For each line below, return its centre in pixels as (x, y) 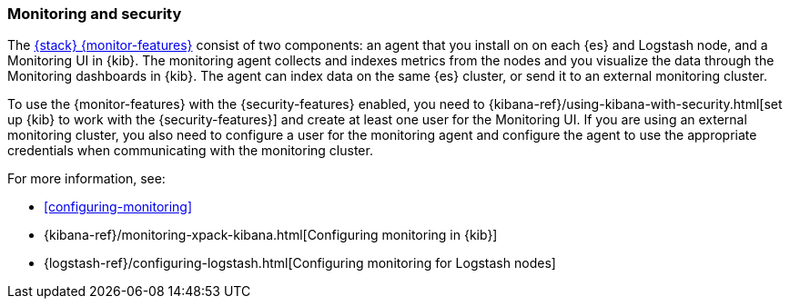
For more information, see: (86, 179)
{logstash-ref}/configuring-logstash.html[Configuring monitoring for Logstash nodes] (300, 263)
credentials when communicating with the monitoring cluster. (190, 151)
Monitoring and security (95, 14)
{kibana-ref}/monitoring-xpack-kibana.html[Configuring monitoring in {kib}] (271, 235)
